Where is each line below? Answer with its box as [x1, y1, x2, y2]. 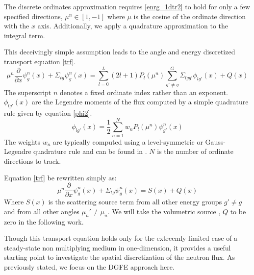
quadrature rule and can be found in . [33, 146, 147, 156]
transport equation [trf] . [4, 56, 76, 66]
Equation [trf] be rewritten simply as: [4, 172, 117, 182]
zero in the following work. [4, 216, 84, 226]
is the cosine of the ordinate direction [133, 11, 246, 21]
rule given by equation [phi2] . [4, 108, 92, 118]
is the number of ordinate [157, 146, 233, 156]
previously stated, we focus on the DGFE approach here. [4, 262, 175, 272]
